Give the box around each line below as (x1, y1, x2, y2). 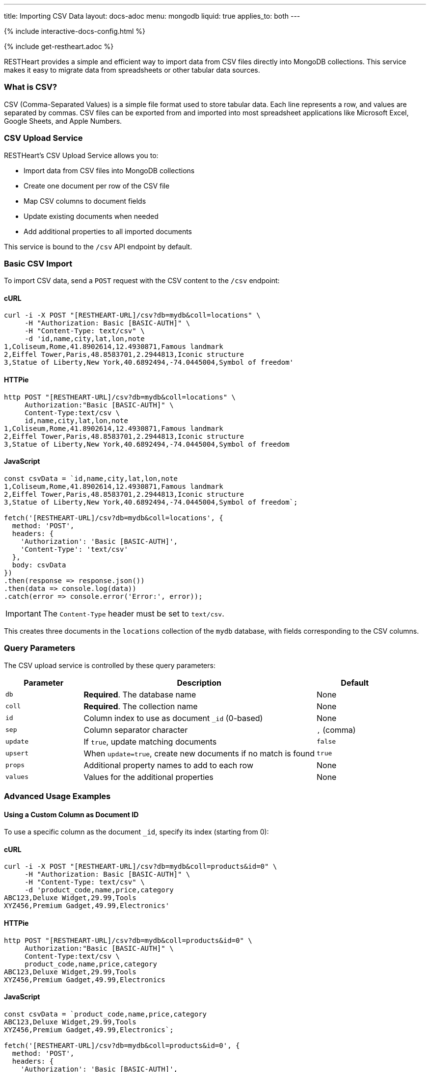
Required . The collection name (83, 701, 198, 711)
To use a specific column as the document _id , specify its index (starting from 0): (4, 828, 269, 836)
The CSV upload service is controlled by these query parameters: (4, 661, 215, 670)
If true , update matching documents (83, 736, 217, 747)
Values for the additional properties (83, 772, 214, 782)
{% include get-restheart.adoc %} (4, 42, 114, 51)
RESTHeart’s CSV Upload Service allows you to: (4, 151, 159, 160)
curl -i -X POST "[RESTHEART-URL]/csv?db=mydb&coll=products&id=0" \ (4, 862, 277, 871)
